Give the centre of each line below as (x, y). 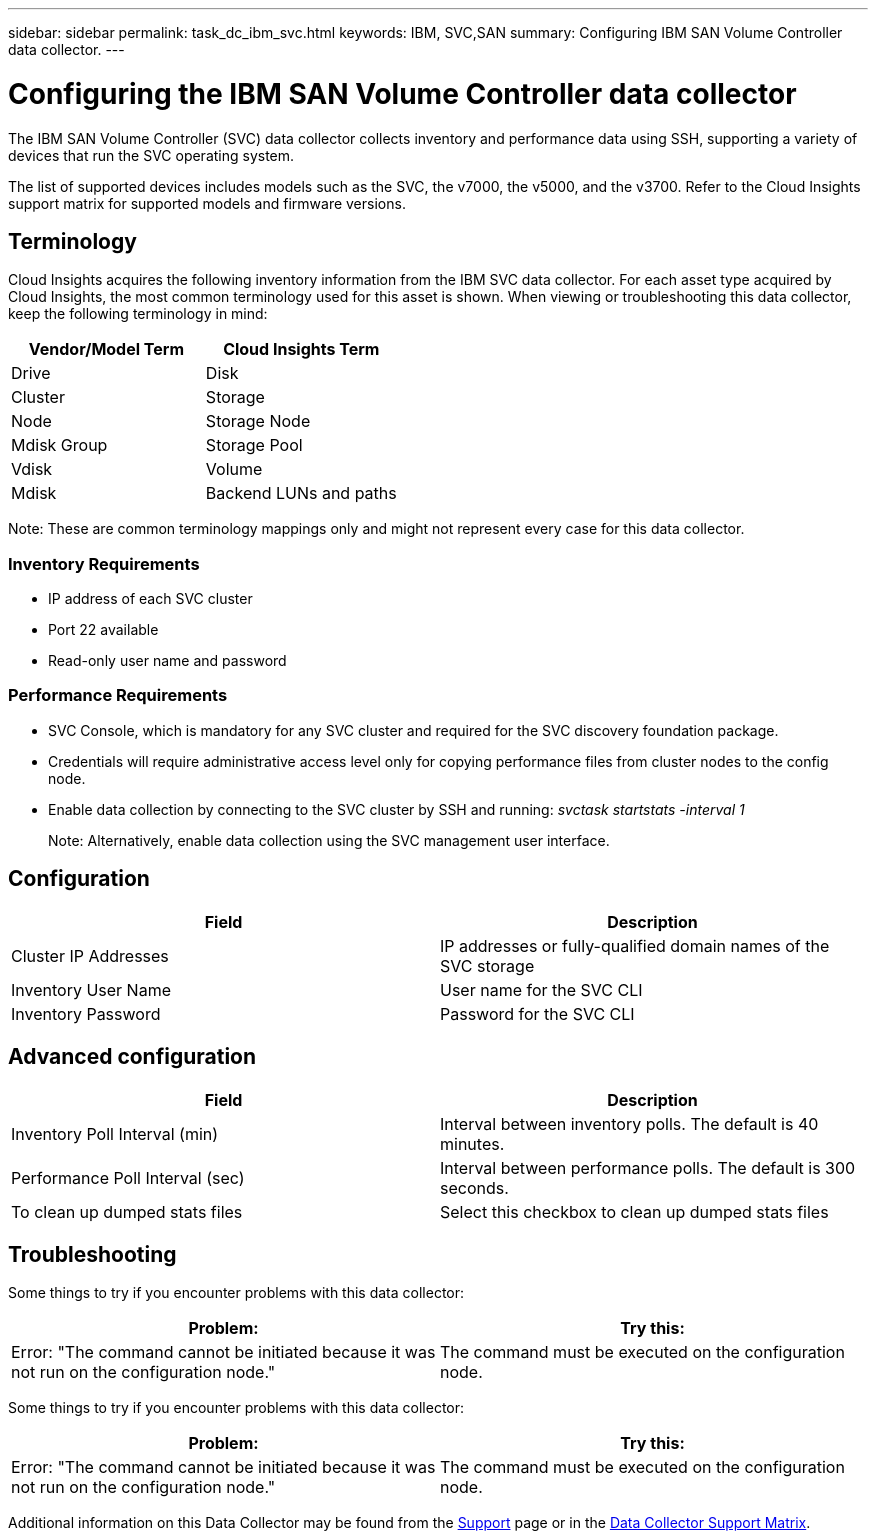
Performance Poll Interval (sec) (128, 1177)
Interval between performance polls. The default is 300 (648, 1167)
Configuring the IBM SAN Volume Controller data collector (402, 93)
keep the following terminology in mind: (138, 314)
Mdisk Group (59, 445)
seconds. (474, 1187)
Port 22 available (103, 630)
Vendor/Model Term (106, 349)
